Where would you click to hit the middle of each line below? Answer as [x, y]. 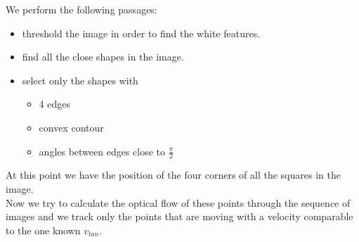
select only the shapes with [80, 80]
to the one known [43, 230]
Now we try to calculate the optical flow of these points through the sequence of [178, 202]
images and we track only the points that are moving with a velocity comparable [179, 216]
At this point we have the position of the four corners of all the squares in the [173, 175]
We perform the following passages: [81, 9]
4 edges [54, 104]
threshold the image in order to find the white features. [141, 33]
